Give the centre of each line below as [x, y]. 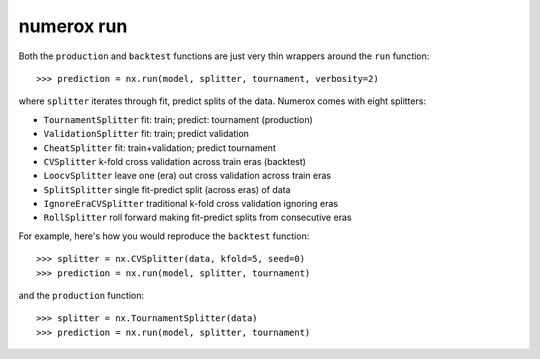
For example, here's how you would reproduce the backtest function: [164, 236]
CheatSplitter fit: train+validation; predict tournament [160, 147]
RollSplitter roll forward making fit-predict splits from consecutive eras [197, 217]
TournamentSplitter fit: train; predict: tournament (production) [178, 119]
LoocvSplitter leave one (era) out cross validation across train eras [187, 176]
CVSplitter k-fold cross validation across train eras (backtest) [175, 161]
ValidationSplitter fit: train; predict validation [146, 134]
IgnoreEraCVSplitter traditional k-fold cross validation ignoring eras [191, 204]
